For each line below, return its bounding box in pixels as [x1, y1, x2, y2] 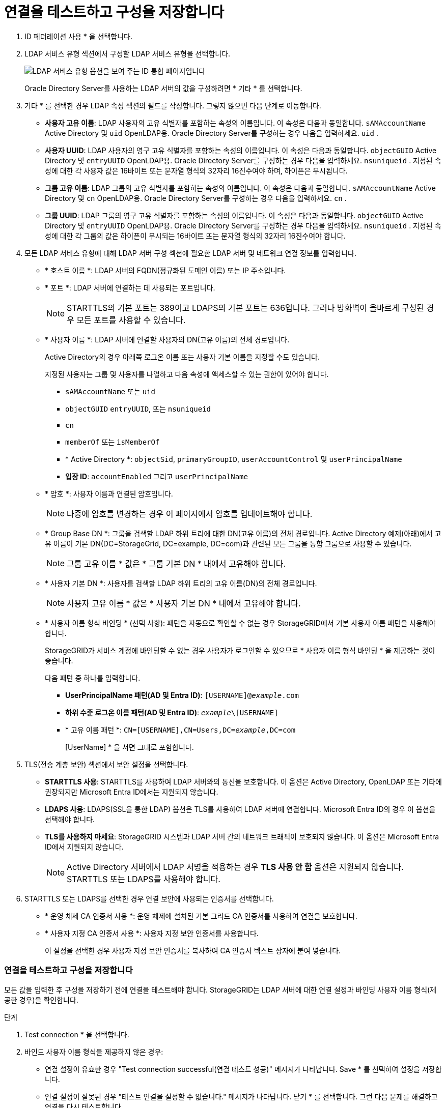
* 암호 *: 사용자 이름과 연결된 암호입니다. [45, 489, 173, 498]
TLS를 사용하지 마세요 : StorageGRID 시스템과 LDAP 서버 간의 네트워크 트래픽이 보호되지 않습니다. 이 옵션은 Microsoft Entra [45, 832, 439, 841]
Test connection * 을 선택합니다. [24, 1030, 129, 1039]
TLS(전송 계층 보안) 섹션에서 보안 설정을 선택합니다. [24, 760, 188, 769]
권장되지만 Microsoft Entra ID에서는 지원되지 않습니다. [45, 787, 218, 796]
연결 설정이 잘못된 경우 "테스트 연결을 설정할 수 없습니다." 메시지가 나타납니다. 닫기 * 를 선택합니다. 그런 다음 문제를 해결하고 [45, 1092, 438, 1101]
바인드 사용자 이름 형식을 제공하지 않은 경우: [24, 1047, 163, 1056]
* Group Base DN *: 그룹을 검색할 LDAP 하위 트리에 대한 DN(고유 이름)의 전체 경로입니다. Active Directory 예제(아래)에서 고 [45, 529, 441, 538]
